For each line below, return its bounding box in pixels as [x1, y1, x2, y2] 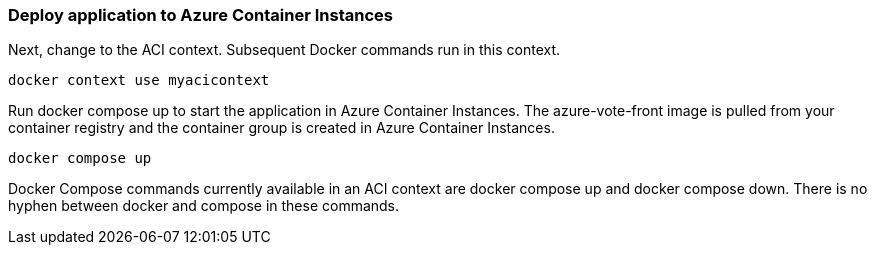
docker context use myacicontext [8, 72, 270, 89]
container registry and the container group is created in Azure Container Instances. [8, 119, 555, 137]
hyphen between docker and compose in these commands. [8, 197, 400, 215]
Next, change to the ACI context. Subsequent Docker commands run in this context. [8, 41, 561, 59]
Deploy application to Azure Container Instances [8, 5, 393, 25]
